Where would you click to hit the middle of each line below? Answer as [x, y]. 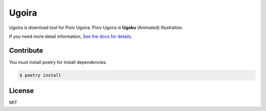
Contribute [26, 50]
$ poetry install [40, 75]
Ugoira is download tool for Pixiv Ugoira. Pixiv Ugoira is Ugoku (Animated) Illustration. [96, 28]
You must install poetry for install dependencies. [58, 62]
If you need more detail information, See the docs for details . [71, 36]
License [21, 91]
